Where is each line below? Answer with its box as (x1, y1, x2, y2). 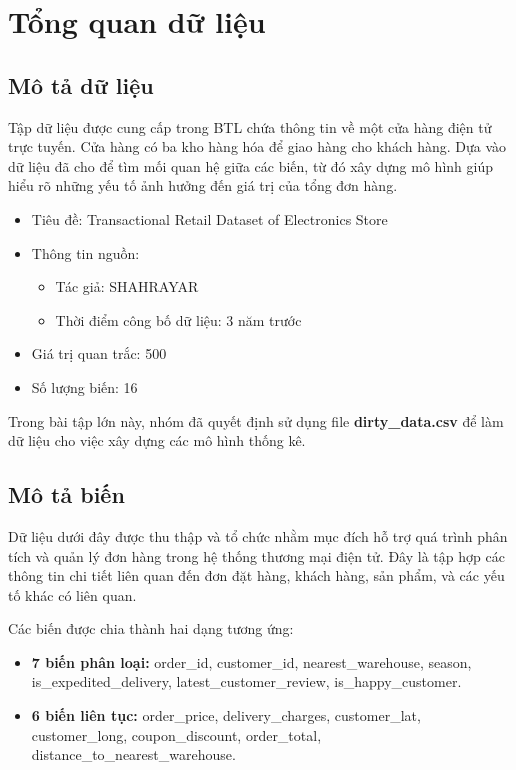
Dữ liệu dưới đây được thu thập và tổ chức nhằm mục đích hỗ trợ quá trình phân (8, 525, 508, 546)
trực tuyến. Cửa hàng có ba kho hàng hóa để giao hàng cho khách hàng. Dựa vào (8, 136, 507, 157)
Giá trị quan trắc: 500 (31, 343, 167, 364)
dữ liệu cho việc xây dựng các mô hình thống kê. (8, 430, 306, 451)
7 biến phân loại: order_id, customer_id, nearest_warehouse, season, (31, 651, 472, 672)
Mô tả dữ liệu (8, 69, 154, 100)
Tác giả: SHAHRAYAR (55, 276, 199, 297)
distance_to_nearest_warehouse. (31, 744, 236, 765)
